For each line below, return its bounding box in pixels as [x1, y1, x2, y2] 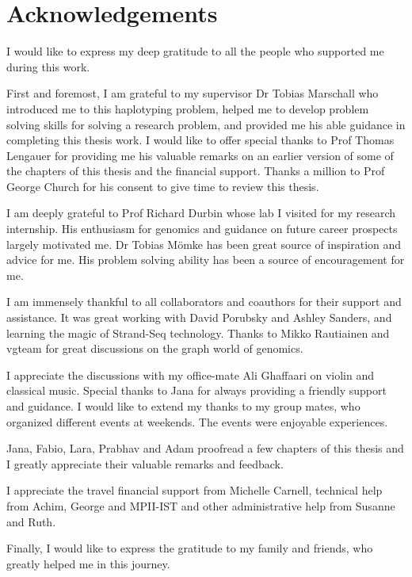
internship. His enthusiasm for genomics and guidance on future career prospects [6, 220, 398, 237]
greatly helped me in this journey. [6, 555, 170, 571]
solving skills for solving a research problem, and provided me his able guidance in [6, 116, 406, 132]
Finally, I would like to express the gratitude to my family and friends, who [6, 540, 373, 556]
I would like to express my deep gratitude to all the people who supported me [6, 43, 384, 59]
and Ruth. [6, 513, 56, 529]
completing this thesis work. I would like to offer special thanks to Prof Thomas [6, 132, 395, 148]
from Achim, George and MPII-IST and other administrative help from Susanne [6, 497, 395, 514]
